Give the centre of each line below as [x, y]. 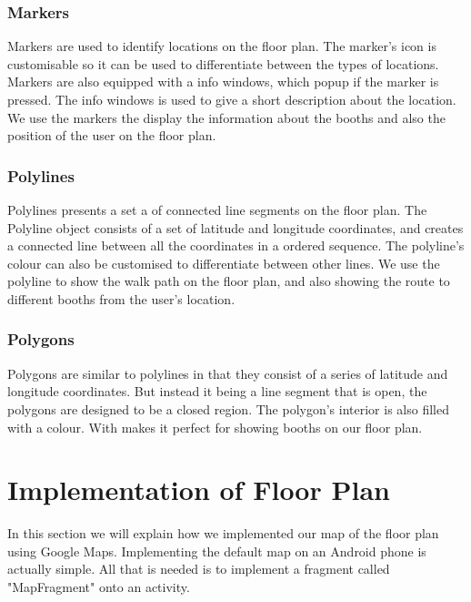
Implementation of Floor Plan [199, 490]
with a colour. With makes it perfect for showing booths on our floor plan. [215, 427]
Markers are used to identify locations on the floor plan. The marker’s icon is [222, 46]
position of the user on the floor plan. [112, 135]
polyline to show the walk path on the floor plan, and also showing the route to [229, 281]
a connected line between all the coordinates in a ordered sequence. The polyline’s [236, 245]
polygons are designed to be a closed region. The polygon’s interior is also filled [228, 408]
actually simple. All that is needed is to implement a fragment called [199, 569]
